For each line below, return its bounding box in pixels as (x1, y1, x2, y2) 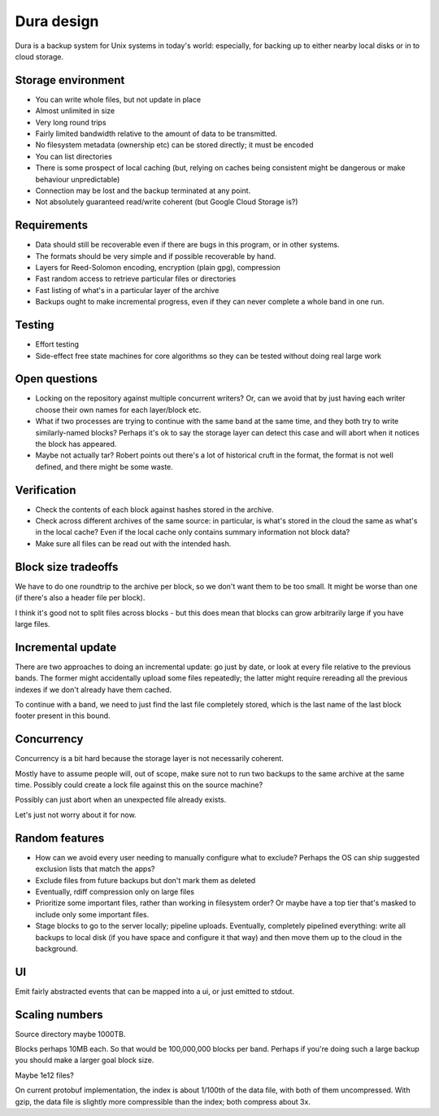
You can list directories (35, 151, 113, 161)
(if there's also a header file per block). (15, 593, 146, 602)
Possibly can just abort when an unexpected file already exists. (15, 794, 227, 805)
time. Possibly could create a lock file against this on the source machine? (15, 780, 263, 790)
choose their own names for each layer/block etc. (35, 405, 202, 414)
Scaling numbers (15, 1008, 103, 1022)
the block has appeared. (35, 439, 117, 449)
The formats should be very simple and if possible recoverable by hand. (35, 251, 276, 260)
